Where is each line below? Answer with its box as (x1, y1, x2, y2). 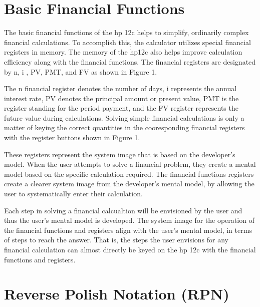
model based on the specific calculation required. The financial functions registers (4, 168, 254, 179)
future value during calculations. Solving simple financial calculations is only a (4, 112, 244, 123)
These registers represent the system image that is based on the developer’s (4, 149, 235, 159)
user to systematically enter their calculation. (4, 188, 143, 199)
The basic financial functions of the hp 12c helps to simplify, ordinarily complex (4, 27, 249, 38)
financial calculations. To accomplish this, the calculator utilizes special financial (4, 37, 251, 47)
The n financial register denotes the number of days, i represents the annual (4, 83, 237, 94)
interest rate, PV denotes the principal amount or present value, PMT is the (4, 93, 239, 103)
